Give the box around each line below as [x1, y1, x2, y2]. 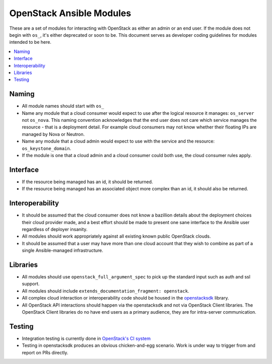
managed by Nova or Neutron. [22, 131, 85, 137]
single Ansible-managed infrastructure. [22, 247, 103, 254]
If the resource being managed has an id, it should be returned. [22, 179, 153, 185]
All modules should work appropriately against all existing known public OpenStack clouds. [22, 233, 211, 239]
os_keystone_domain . [22, 145, 72, 151]
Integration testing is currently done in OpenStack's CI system [22, 335, 151, 341]
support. [22, 281, 40, 287]
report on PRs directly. [22, 349, 69, 355]
